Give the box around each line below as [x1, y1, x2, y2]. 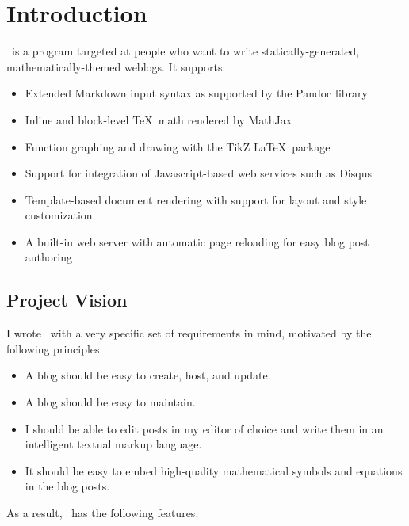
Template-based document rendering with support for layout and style [25, 191, 367, 208]
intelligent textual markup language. [25, 436, 202, 452]
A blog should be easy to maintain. [25, 394, 196, 410]
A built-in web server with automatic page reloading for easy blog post [25, 233, 369, 250]
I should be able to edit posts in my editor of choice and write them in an [25, 420, 384, 436]
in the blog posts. [25, 478, 110, 494]
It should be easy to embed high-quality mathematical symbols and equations [25, 462, 403, 478]
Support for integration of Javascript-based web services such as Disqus [25, 165, 372, 181]
